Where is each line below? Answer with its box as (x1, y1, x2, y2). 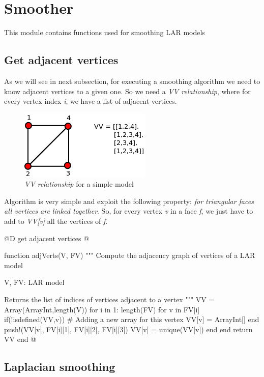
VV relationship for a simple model (24, 179, 134, 189)
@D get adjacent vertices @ (4, 233, 90, 243)
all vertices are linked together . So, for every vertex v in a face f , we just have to (4, 206, 253, 216)
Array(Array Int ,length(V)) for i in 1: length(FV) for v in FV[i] (4, 304, 200, 314)
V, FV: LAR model (4, 277, 65, 287)
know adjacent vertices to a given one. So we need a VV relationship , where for (4, 85, 251, 96)
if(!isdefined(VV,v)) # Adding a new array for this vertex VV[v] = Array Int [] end (4, 314, 259, 325)
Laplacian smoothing (4, 359, 115, 374)
